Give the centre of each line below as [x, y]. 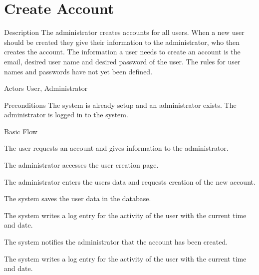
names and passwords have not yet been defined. [78, 71]
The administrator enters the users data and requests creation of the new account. [130, 181]
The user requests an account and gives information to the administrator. [116, 148]
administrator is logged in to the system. [66, 115]
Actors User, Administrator [46, 88]
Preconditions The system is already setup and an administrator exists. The [120, 105]
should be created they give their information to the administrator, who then [122, 42]
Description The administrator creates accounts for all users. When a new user [124, 32]
